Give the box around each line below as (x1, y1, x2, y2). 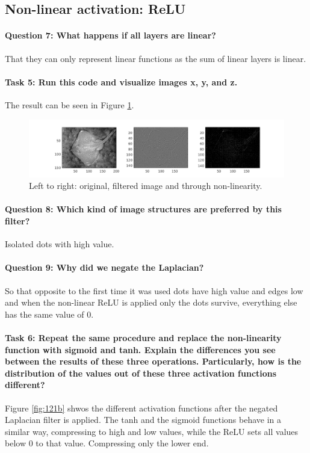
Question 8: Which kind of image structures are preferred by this (5, 203, 282, 215)
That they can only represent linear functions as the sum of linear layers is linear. (5, 52, 306, 64)
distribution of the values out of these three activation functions (5, 366, 277, 379)
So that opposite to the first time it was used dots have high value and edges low (5, 284, 303, 297)
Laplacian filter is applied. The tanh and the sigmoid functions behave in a (5, 413, 282, 426)
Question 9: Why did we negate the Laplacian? (5, 261, 204, 274)
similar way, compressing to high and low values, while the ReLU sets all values (5, 425, 299, 437)
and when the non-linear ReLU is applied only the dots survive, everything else (5, 296, 297, 309)
